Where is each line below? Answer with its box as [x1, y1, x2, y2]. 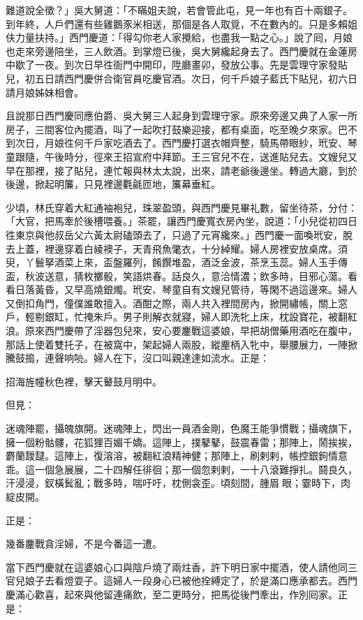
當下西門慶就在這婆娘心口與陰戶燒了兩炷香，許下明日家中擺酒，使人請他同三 [6, 559, 357, 574]
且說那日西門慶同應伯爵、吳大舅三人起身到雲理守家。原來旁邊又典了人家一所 [6, 108, 357, 123]
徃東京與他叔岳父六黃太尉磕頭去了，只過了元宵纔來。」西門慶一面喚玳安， [6, 227, 343, 242]
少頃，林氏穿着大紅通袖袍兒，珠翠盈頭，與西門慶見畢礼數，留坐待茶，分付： [6, 200, 357, 214]
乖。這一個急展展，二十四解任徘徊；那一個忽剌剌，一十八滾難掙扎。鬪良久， [6, 462, 357, 476]
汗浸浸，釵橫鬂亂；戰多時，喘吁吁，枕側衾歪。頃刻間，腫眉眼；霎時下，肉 [6, 475, 350, 490]
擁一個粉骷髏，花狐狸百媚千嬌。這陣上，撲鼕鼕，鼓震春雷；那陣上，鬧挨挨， [6, 434, 357, 449]
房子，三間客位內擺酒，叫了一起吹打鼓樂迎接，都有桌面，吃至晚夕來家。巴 [6, 121, 348, 136]
